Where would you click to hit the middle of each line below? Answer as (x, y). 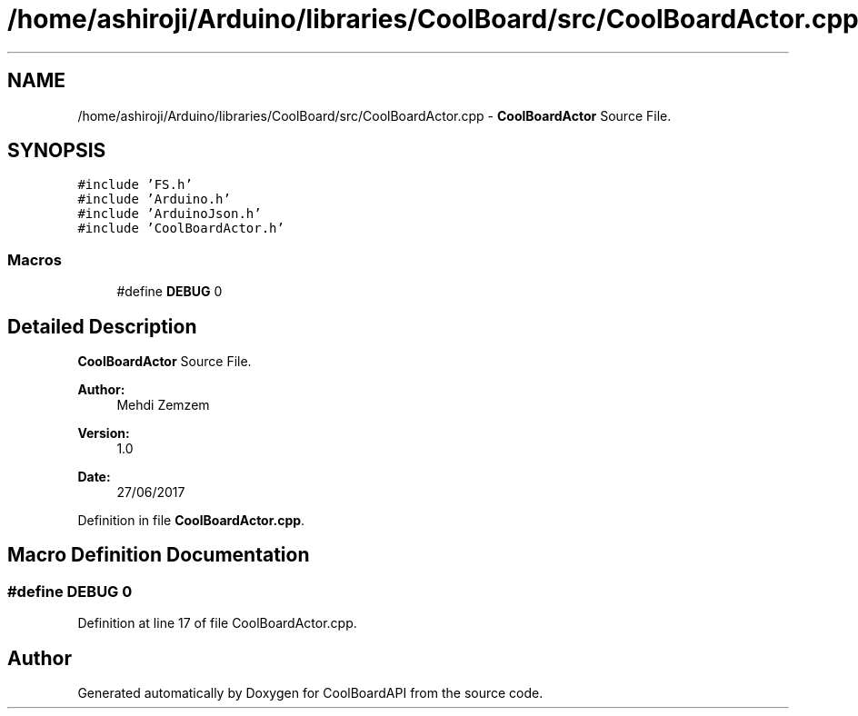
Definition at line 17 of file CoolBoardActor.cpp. (217, 623)
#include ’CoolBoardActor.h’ (181, 229)
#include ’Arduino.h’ (154, 199)
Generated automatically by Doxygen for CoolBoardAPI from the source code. (310, 693)
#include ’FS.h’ (135, 185)
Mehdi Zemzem (163, 405)
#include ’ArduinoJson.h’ (170, 214)
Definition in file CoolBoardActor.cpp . (191, 521)
